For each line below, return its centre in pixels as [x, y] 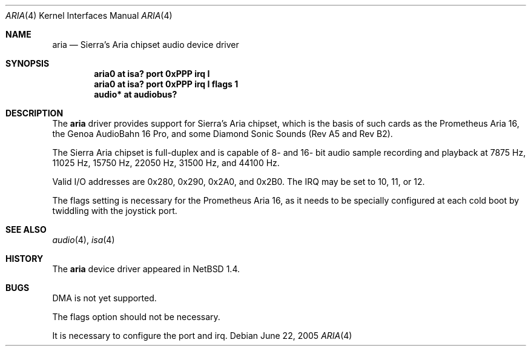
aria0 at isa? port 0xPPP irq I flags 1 [166, 84]
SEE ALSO [26, 229]
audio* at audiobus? [136, 94]
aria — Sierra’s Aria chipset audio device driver [146, 45]
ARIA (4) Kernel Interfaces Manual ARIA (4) [89, 15]
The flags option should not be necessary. [136, 317]
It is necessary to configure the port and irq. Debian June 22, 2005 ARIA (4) [202, 336]
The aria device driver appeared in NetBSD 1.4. [146, 269]
